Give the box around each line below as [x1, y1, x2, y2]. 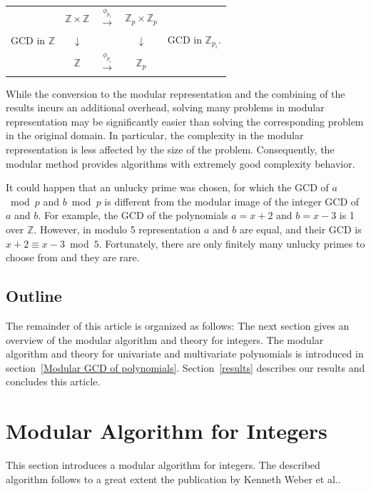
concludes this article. [6, 374, 101, 389]
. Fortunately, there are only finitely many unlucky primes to [98, 236, 365, 250]
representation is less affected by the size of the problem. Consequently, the [6, 142, 335, 156]
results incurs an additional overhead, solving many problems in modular [6, 100, 325, 115]
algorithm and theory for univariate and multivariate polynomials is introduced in [6, 346, 364, 361]
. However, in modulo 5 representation [34, 221, 201, 236]
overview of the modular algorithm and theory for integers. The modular [6, 332, 324, 347]
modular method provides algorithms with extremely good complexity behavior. [6, 156, 355, 171]
